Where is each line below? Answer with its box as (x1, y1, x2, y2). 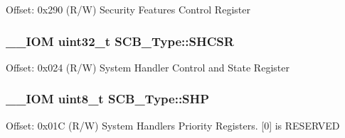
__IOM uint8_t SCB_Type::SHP (6, 90, 210, 108)
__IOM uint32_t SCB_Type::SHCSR (6, 32, 234, 50)
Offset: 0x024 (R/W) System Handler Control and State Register (6, 59, 290, 74)
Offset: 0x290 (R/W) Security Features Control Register (6, 2, 250, 16)
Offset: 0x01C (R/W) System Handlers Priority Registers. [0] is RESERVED (6, 117, 340, 132)
